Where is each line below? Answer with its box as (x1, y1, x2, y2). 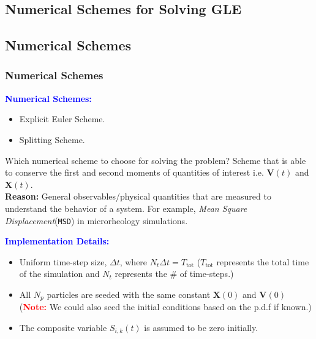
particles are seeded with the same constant (47, 287, 211, 300)
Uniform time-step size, (19, 255, 107, 268)
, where (119, 255, 148, 268)
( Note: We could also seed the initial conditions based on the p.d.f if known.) (19, 300, 312, 313)
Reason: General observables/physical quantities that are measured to (5, 190, 271, 203)
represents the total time (216, 255, 309, 268)
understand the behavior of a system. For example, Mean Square (5, 201, 247, 214)
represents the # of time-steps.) (115, 267, 234, 280)
